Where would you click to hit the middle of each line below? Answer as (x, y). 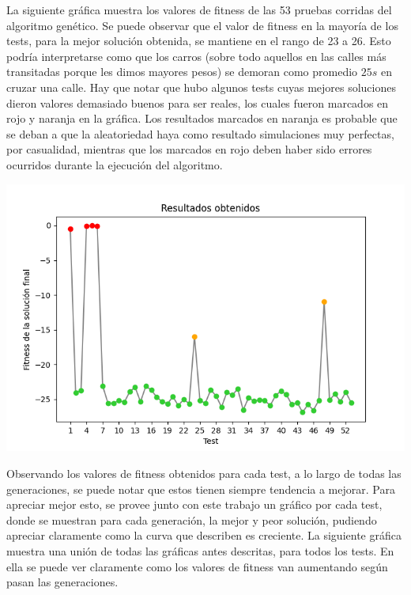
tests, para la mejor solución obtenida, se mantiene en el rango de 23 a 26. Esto (199, 41)
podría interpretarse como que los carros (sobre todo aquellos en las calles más (196, 56)
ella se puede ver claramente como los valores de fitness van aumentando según (197, 566)
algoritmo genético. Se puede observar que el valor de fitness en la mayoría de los (202, 25)
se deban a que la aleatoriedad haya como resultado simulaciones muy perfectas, (200, 133)
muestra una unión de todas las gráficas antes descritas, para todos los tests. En (200, 550)
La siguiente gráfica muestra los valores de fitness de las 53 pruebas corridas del (199, 9)
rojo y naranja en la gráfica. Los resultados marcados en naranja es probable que (202, 118)
